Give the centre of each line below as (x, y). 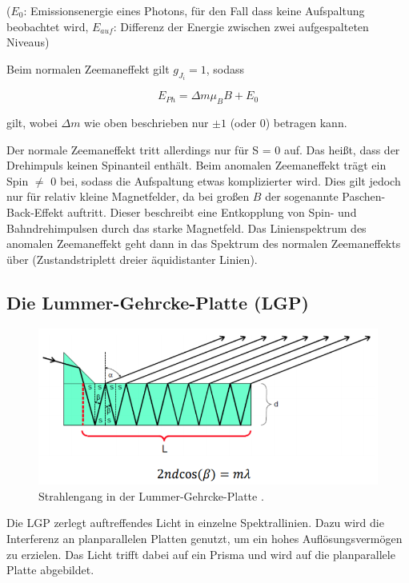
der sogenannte (302, 196)
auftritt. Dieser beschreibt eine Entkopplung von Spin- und (212, 212)
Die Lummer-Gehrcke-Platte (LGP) (158, 302)
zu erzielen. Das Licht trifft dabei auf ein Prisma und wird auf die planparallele (201, 554)
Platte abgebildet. (50, 570)
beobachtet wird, (48, 26)
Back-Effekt (35, 212)
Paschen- (364, 196)
